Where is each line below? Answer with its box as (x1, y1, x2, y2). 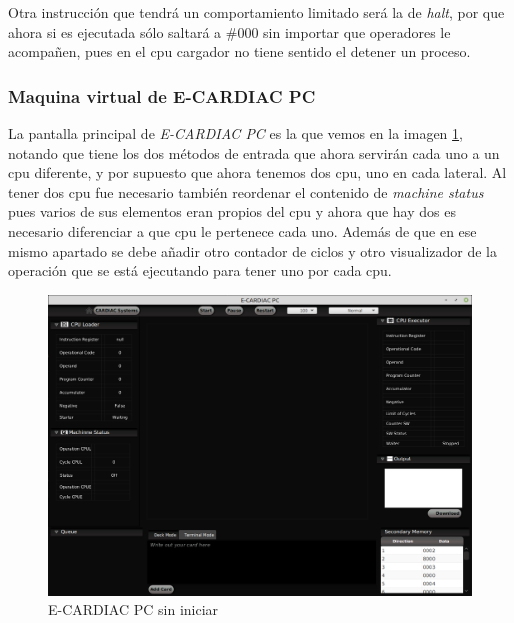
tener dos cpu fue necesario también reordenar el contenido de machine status (8, 181, 484, 202)
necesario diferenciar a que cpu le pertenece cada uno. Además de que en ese (8, 220, 477, 241)
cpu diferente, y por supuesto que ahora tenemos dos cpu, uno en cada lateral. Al (8, 162, 507, 183)
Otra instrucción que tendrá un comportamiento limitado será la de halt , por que (8, 2, 505, 22)
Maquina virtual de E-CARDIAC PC (8, 83, 316, 108)
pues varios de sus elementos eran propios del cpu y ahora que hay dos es (8, 201, 456, 222)
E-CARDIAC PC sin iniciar (48, 599, 219, 620)
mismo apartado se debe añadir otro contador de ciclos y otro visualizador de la (8, 240, 497, 261)
